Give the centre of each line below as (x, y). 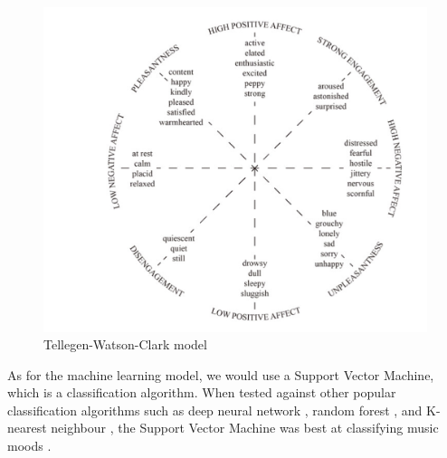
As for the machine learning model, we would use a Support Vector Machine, (221, 374)
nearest (27, 428)
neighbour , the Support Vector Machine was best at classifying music (245, 428)
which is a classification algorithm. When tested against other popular (202, 392)
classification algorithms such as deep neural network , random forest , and (215, 410)
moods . (29, 446)
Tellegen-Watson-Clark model (125, 344)
